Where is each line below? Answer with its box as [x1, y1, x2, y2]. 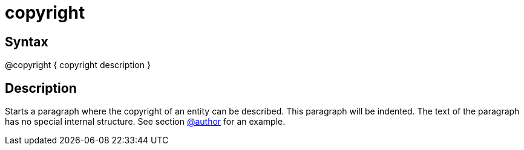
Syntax [5, 34, 48, 49]
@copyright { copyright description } [5, 60, 151, 70]
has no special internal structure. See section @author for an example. [5, 116, 286, 127]
